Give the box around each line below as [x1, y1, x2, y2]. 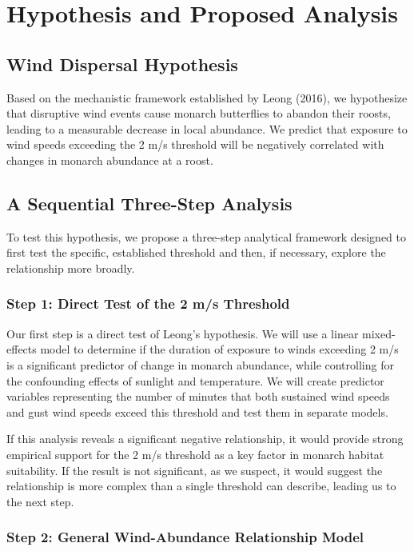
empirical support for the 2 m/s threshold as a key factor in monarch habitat [6, 445, 384, 462]
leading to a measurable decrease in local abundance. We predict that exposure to [6, 120, 408, 137]
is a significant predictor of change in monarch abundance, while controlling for [6, 356, 394, 373]
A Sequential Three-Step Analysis [6, 190, 293, 215]
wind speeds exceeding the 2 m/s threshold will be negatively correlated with [6, 136, 384, 153]
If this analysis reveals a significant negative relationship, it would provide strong [6, 430, 404, 447]
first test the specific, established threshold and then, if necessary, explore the [6, 244, 386, 261]
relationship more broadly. [6, 259, 135, 276]
